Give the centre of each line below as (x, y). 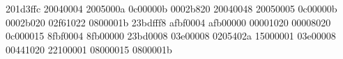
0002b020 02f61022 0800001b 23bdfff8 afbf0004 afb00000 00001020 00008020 (168, 22)
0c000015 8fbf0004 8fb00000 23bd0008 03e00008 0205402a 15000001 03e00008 (171, 36)
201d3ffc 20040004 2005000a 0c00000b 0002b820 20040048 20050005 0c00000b (171, 8)
